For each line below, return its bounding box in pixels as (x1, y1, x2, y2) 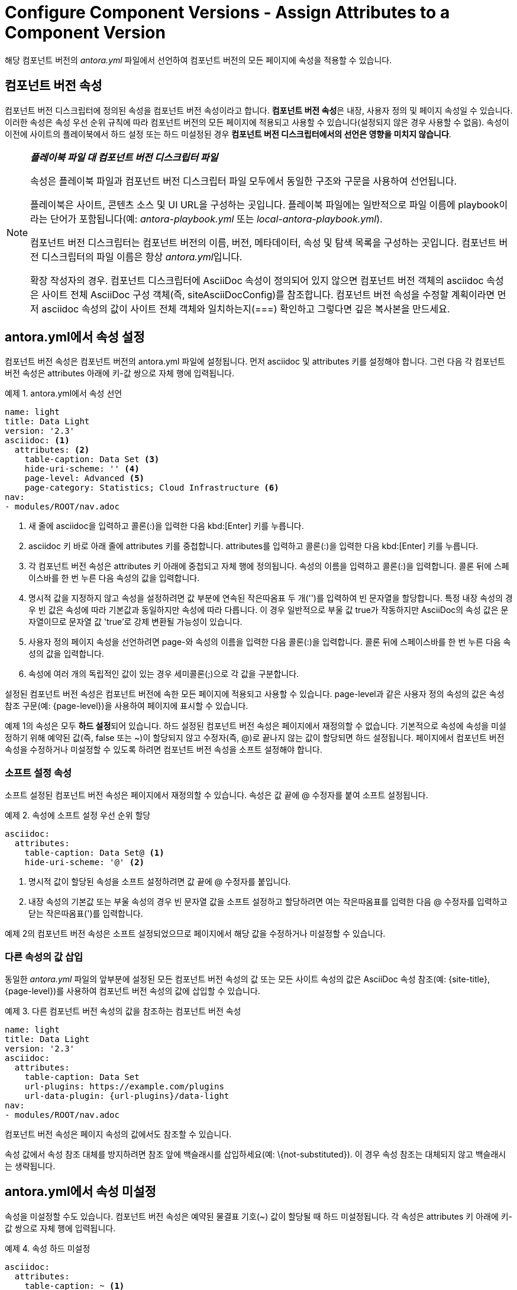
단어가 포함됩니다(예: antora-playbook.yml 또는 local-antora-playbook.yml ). (50, 212, 383, 225)
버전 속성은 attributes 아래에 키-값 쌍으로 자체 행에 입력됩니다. (5, 368, 234, 379)
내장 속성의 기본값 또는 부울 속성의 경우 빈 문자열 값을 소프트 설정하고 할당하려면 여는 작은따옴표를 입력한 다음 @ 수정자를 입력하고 (28, 896, 508, 907)
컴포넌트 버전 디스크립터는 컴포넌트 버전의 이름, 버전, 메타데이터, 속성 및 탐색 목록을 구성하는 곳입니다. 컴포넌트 (30, 236, 497, 249)
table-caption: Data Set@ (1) (24, 848, 164, 858)
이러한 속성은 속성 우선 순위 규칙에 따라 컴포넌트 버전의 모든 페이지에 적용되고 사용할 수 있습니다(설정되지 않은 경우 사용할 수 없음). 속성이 (5, 117, 509, 127)
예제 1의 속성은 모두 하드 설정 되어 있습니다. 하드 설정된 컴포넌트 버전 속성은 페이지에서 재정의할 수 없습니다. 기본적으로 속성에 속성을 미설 (5, 721, 506, 731)
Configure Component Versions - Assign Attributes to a (5, 2, 450, 22)
